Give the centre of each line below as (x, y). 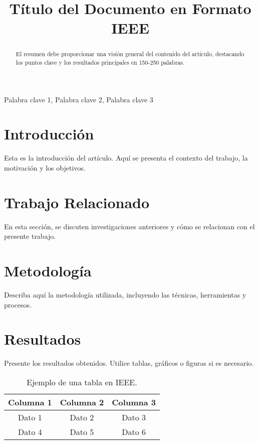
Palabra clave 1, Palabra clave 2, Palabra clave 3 (79, 99)
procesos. (18, 304)
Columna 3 (134, 402)
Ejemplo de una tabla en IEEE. (82, 382)
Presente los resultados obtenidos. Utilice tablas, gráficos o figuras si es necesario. (129, 363)
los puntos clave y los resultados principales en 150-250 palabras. (100, 62)
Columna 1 (30, 402)
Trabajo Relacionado (77, 202)
